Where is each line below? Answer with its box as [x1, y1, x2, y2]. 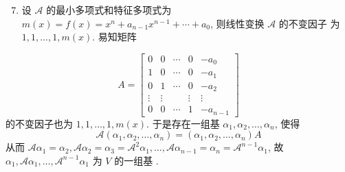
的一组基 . [114, 153, 159, 167]
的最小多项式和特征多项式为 [46, 3, 172, 16]
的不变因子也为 [5, 116, 73, 130]
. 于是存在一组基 [146, 116, 220, 130]
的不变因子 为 [278, 16, 340, 30]
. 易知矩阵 [92, 29, 137, 44]
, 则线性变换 [210, 16, 265, 30]
